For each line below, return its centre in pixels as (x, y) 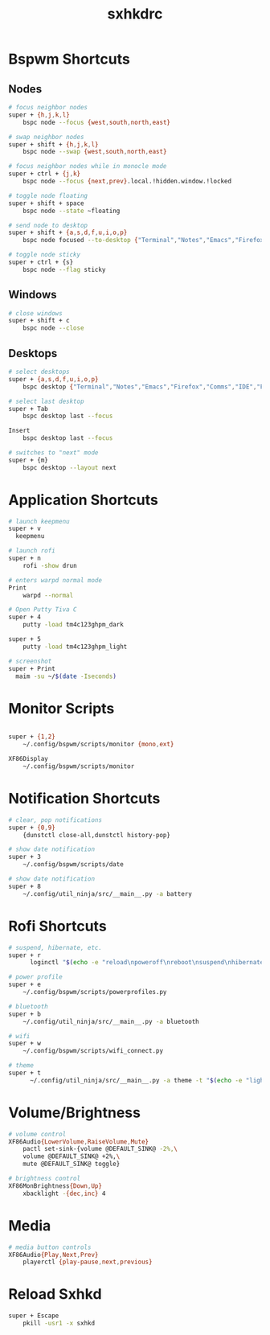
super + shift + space (46, 203)
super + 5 (25, 639)
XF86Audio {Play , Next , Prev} (53, 1255)
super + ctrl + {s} (41, 262)
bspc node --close (53, 328)
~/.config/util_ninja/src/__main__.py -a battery (108, 893)
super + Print (32, 668)
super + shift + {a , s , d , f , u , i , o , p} (68, 233)
